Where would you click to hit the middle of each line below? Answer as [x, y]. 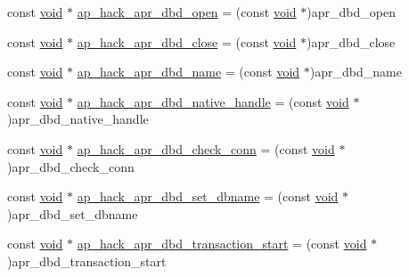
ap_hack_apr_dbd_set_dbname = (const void [208, 196]
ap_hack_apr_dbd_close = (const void [187, 41]
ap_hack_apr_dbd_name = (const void [188, 72]
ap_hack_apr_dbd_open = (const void [187, 12]
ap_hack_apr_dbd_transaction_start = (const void [222, 244]
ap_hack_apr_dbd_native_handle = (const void [213, 101]
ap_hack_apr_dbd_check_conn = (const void [206, 148]
